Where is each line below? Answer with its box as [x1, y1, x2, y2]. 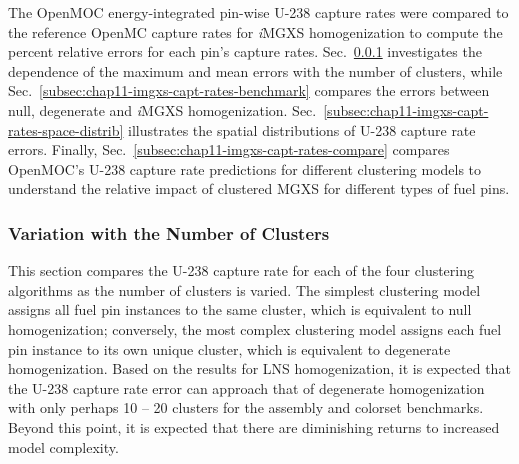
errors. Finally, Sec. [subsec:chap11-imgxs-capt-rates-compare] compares [8, 139, 450, 160]
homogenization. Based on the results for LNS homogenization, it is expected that [8, 358, 511, 379]
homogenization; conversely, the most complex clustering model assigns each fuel [8, 318, 502, 339]
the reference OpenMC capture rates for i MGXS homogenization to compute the [8, 21, 503, 42]
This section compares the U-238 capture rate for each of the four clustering [8, 260, 475, 281]
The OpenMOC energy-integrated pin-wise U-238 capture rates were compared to [8, 2, 509, 22]
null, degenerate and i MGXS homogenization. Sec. [8, 99, 317, 120]
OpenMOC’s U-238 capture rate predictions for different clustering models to [8, 158, 482, 179]
